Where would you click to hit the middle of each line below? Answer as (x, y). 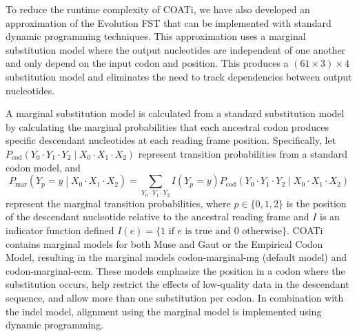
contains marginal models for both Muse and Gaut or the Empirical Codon (164, 243)
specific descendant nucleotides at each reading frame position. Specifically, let (171, 140)
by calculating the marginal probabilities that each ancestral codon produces (167, 126)
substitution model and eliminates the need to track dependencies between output (179, 76)
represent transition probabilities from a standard (243, 153)
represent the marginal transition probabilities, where (118, 203)
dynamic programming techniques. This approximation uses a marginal (156, 36)
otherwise (262, 232)
